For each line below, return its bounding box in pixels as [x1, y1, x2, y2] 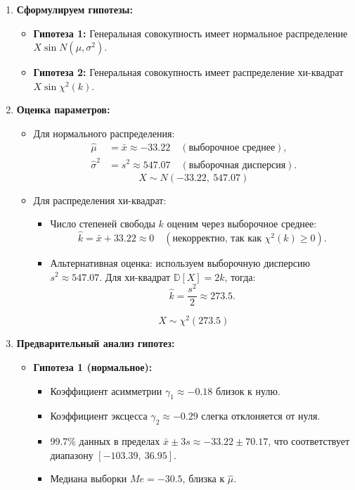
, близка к [182, 471, 225, 486]
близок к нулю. [215, 383, 280, 398]
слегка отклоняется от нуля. [201, 408, 321, 423]
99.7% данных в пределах [50, 434, 160, 448]
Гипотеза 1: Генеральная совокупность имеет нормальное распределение [33, 25, 348, 40]
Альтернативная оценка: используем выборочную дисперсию [50, 255, 310, 270]
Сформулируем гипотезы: [16, 2, 133, 16]
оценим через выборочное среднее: [167, 216, 317, 231]
